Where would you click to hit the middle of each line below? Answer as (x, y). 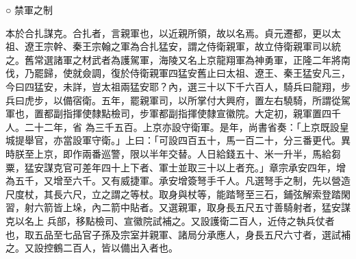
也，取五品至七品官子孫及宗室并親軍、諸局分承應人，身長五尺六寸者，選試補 (178, 234)
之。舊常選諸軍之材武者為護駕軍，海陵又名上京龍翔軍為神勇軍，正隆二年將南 (178, 59)
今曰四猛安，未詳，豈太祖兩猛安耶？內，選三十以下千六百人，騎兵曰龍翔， (173, 86)
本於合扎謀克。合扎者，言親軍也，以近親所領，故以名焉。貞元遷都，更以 (168, 33)
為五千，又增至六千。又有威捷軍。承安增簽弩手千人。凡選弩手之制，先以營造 (178, 181)
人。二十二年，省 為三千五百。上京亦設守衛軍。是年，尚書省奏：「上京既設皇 (177, 126)
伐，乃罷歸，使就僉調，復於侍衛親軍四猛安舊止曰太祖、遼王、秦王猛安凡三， (178, 73)
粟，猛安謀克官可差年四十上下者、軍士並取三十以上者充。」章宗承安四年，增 (176, 167)
